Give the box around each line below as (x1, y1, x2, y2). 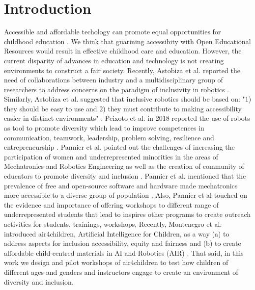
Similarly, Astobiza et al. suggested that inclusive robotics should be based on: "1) (4, 94, 252, 104)
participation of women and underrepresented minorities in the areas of (4, 151, 219, 161)
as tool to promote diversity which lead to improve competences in (4, 123, 204, 133)
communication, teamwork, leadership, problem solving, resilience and (4, 132, 214, 142)
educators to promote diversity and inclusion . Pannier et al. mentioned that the (4, 171, 246, 181)
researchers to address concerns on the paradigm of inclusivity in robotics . (4, 84, 229, 94)
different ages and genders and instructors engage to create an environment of (4, 266, 238, 277)
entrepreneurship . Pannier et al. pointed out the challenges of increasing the (4, 142, 235, 152)
